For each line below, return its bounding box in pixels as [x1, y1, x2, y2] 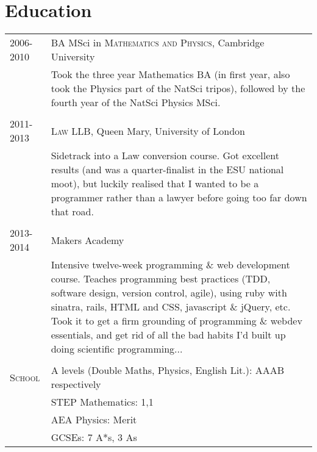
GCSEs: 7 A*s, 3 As [51, 430, 137, 445]
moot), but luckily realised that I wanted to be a [51, 176, 259, 191]
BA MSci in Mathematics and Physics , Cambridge [51, 35, 265, 50]
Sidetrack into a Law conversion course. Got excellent [51, 148, 280, 163]
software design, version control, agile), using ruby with [51, 285, 287, 300]
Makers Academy [51, 232, 124, 247]
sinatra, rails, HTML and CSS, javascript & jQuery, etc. [51, 300, 291, 314]
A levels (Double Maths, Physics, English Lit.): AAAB [51, 363, 285, 378]
